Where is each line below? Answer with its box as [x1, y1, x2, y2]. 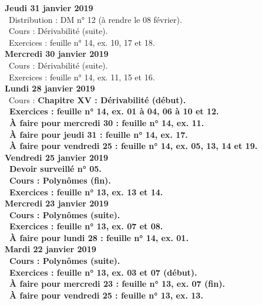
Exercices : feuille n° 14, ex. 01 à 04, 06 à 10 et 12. [9, 105, 219, 117]
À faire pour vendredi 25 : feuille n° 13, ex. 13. [9, 289, 203, 301]
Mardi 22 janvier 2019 [5, 243, 96, 255]
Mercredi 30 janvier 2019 [5, 48, 109, 60]
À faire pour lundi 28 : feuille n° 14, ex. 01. [9, 231, 189, 243]
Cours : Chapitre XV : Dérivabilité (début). [8, 93, 186, 106]
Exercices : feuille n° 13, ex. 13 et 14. [9, 185, 163, 198]
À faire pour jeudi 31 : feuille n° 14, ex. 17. [9, 128, 188, 140]
